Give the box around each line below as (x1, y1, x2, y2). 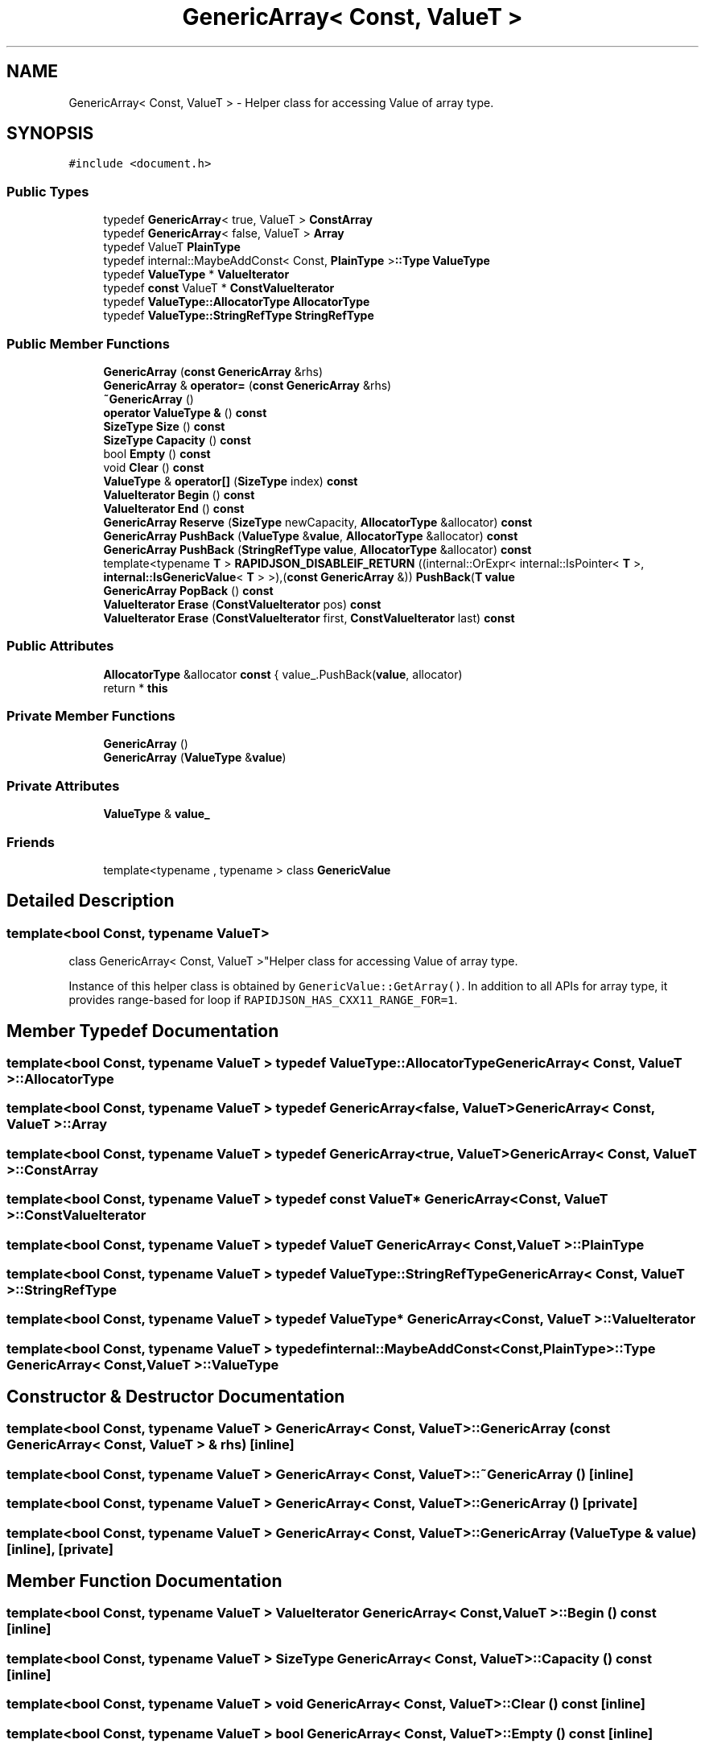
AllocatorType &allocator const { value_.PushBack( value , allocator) (103, 667, 463, 681)
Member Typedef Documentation (6, 1020, 279, 1041)
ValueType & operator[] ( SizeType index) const (103, 473, 358, 488)
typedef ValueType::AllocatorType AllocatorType (103, 295, 370, 309)
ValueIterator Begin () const (103, 487, 255, 502)
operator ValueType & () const (103, 405, 267, 419)
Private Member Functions (6, 708, 175, 725)
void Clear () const (103, 460, 204, 474)
